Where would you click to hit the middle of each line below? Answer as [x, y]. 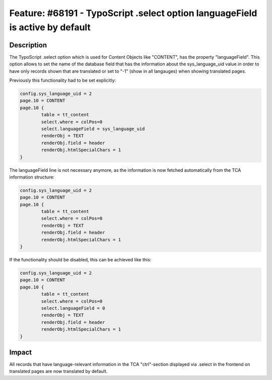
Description [28, 45]
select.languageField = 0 [73, 308]
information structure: [32, 177]
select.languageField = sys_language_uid [93, 129]
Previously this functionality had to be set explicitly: [63, 80]
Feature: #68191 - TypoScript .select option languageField [133, 13]
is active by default [50, 27]
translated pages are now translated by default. [58, 371]
